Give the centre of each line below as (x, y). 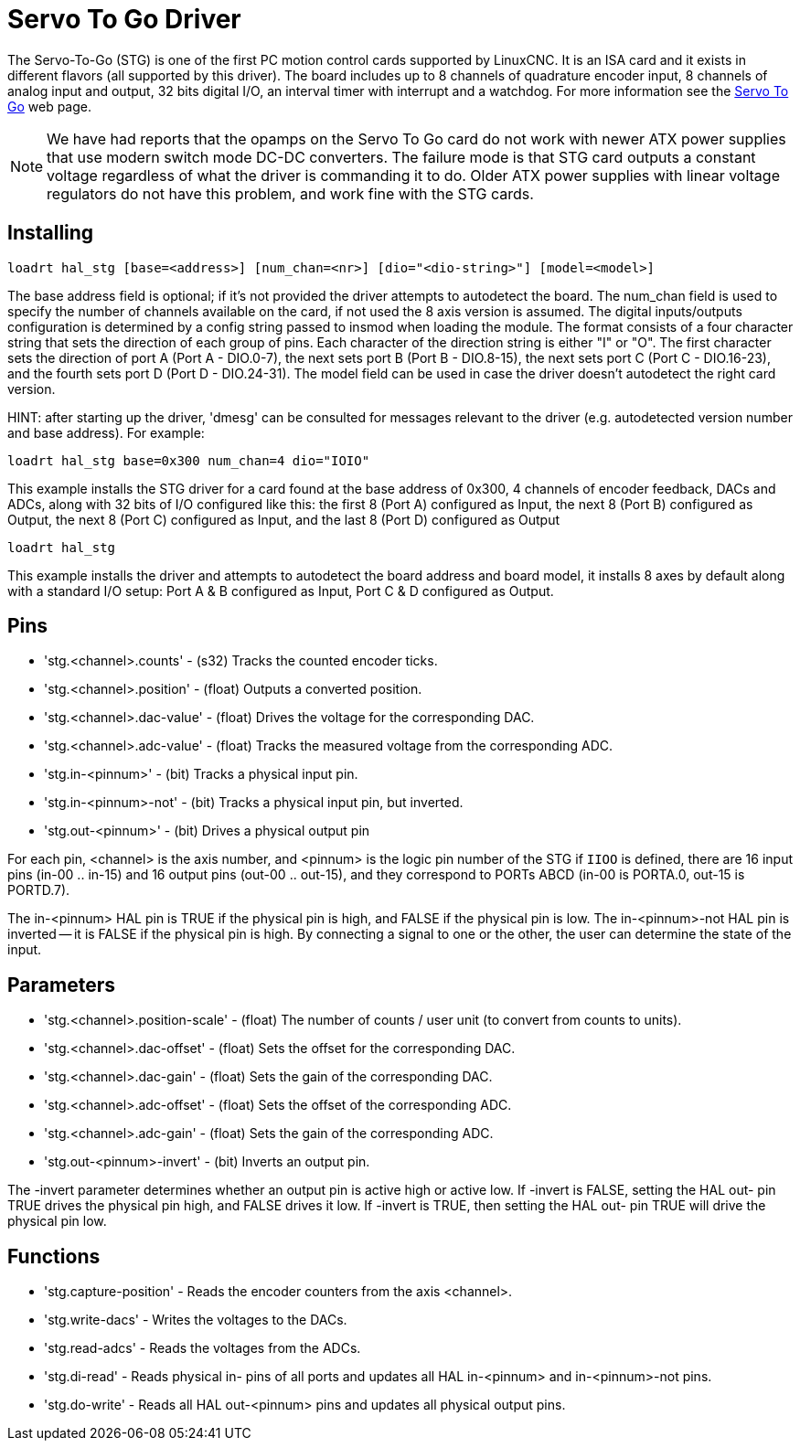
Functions (54, 1256)
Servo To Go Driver (124, 19)
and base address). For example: (106, 432)
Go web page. (50, 106)
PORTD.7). (39, 890)
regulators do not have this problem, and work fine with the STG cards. (290, 193)
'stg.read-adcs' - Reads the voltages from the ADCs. (203, 1348)
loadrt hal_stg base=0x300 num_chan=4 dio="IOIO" (189, 460)
